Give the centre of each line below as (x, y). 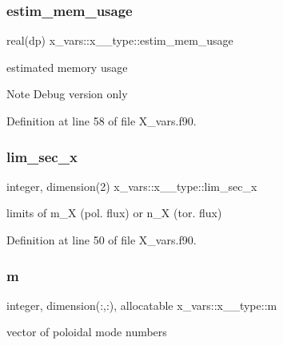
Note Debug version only (67, 94)
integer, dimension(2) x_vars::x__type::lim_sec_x (132, 186)
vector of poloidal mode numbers (87, 332)
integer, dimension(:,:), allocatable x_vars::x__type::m (142, 305)
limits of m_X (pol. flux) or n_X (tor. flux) (114, 213)
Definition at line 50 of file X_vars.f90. (102, 240)
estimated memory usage (67, 67)
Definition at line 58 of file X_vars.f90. (102, 121)
